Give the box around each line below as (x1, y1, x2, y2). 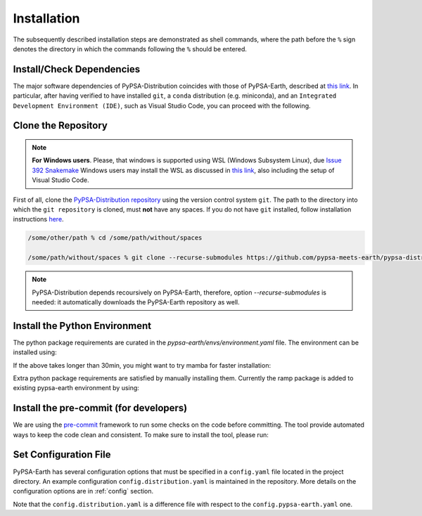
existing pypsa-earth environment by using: (13, 384, 140, 392)
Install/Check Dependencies (13, 63, 141, 75)
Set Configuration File (13, 449, 111, 460)
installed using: (13, 348, 57, 356)
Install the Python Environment (13, 320, 151, 332)
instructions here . (13, 215, 64, 224)
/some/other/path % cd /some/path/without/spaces (27, 234, 203, 242)
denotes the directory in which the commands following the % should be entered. (13, 44, 248, 53)
